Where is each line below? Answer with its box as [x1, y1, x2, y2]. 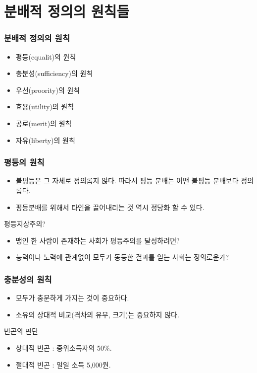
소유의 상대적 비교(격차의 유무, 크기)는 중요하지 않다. [15, 309, 179, 319]
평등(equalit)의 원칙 [15, 51, 76, 62]
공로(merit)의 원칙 [15, 118, 72, 128]
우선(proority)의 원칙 [15, 84, 80, 95]
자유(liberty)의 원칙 [15, 135, 75, 145]
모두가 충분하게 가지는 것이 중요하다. [15, 293, 129, 303]
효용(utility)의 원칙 [15, 101, 74, 112]
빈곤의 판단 [4, 326, 39, 336]
